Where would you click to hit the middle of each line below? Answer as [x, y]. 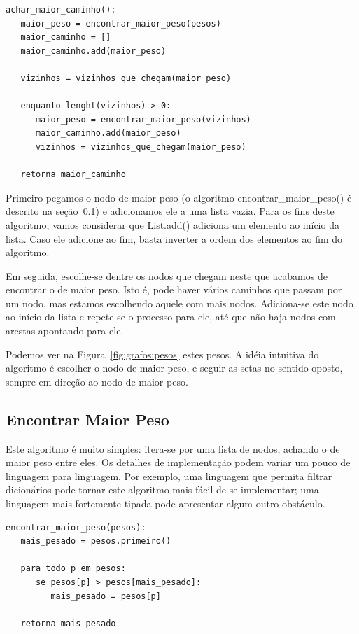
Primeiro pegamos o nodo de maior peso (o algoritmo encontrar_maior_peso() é [179, 197]
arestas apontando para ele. [65, 331]
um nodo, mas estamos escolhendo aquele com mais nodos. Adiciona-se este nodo [179, 303]
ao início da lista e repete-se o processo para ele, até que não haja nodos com [171, 317]
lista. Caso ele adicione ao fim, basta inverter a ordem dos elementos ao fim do [174, 238]
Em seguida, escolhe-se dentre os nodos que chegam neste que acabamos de [167, 275]
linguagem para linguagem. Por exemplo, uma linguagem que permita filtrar [169, 475]
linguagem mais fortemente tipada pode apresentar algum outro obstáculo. [166, 503]
